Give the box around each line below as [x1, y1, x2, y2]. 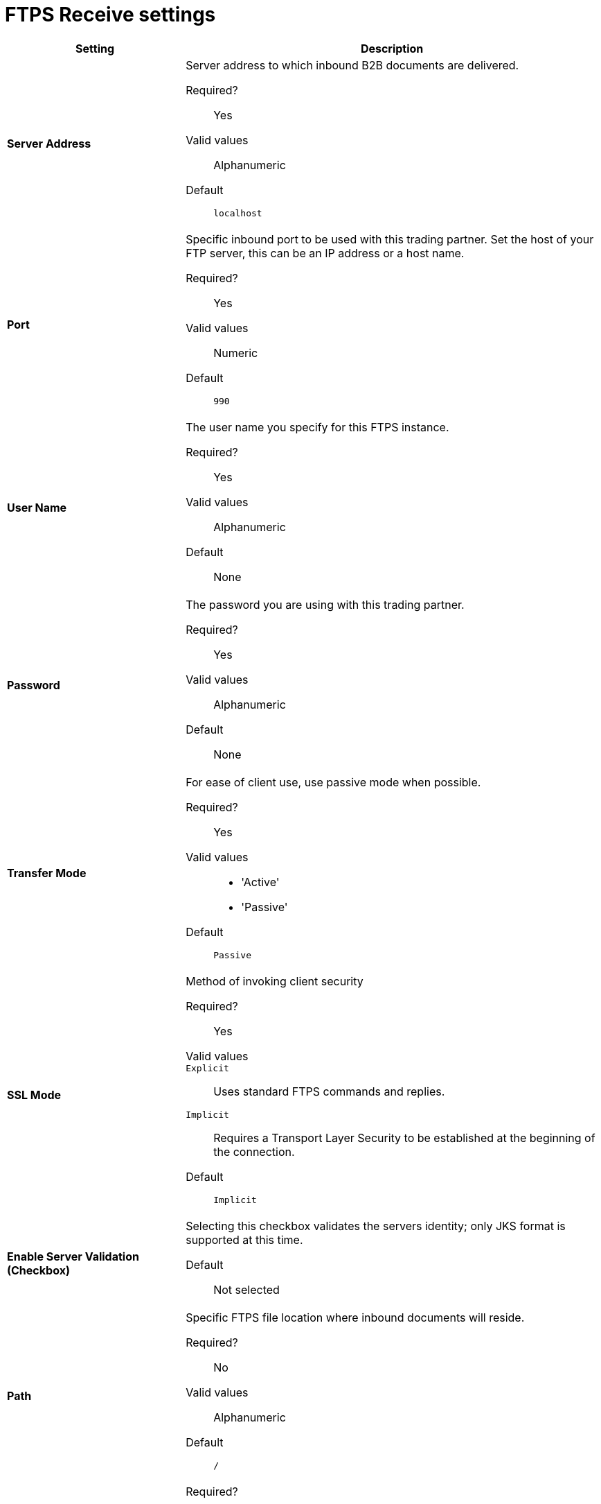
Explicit [186, 1062, 229, 1073]
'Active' [241, 874, 280, 889]
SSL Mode [7, 1088, 62, 1103]
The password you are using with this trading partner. [186, 597, 465, 612]
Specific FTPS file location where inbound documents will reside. [186, 1310, 525, 1324]
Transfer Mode [7, 866, 87, 881]
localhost [213, 207, 262, 218]
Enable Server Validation [7, 1249, 139, 1263]
